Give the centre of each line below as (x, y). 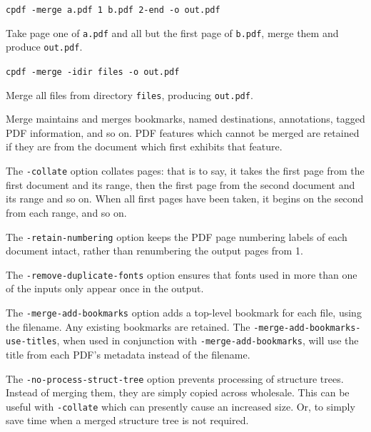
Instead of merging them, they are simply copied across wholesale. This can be (178, 392)
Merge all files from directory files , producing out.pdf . (129, 94)
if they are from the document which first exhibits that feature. (144, 146)
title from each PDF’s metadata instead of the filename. (128, 354)
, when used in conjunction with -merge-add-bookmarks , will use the (208, 340)
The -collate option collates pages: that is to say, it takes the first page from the (185, 171)
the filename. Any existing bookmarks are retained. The (128, 326)
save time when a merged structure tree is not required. (127, 420)
